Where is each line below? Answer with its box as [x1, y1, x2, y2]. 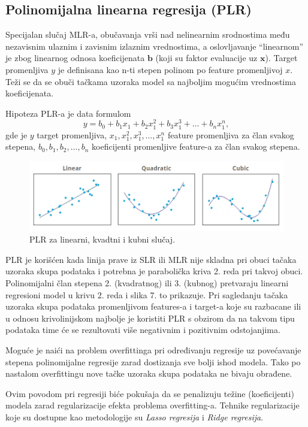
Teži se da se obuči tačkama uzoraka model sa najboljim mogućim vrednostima [5, 75, 296, 87]
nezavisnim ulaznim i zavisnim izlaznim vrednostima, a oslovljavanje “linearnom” [5, 40, 303, 52]
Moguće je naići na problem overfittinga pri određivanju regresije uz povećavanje [5, 344, 301, 356]
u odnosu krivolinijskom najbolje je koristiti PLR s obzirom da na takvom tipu [5, 311, 295, 324]
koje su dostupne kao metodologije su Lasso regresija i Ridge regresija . [5, 410, 264, 423]
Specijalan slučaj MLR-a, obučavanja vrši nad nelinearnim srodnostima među [5, 28, 290, 41]
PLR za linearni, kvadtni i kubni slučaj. [29, 233, 176, 246]
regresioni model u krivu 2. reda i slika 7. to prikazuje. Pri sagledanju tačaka [5, 288, 288, 301]
